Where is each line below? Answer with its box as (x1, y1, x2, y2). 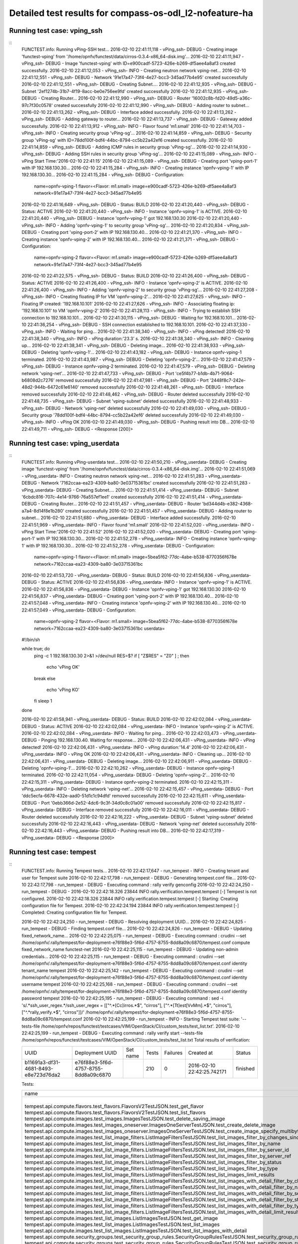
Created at (188, 1049, 213, 1056)
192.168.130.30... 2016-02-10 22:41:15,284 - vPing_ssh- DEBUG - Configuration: (21, 172, 185, 178)
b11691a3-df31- (24, 1059, 61, 1066)
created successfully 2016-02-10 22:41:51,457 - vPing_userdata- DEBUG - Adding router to (65, 508, 252, 514)
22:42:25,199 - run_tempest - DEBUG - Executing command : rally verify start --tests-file (21, 1030, 203, 1036)
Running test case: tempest (9, 847, 96, 856)
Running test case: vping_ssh (9, 26, 103, 35)
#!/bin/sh (21, 637, 40, 643)
